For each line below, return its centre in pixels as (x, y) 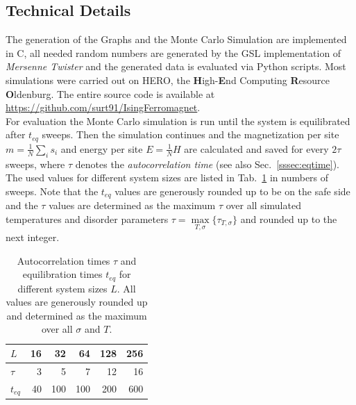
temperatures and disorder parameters (87, 218)
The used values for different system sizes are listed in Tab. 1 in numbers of (167, 177)
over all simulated (263, 205)
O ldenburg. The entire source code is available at (110, 93)
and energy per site (102, 148)
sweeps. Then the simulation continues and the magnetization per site (190, 134)
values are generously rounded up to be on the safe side (232, 191)
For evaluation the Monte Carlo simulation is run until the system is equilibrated (178, 121)
